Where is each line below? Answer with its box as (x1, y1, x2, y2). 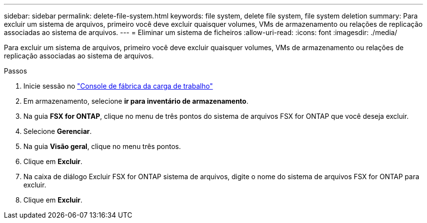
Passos (4, 67, 27, 75)
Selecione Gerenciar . (23, 127, 92, 135)
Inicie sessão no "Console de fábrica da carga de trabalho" (23, 82, 213, 90)
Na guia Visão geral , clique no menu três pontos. (23, 142, 181, 150)
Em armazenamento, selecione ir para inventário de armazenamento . (23, 97, 249, 105)
